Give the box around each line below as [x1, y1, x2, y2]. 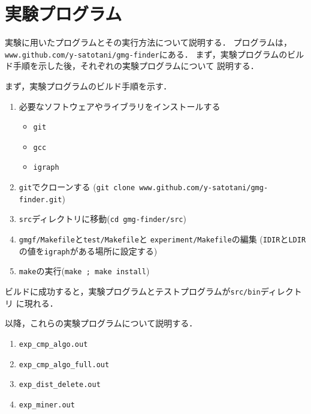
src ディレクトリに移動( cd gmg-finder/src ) [19, 212, 186, 225]
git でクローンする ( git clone [19, 181, 135, 193]
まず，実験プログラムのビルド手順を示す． [5, 79, 172, 92]
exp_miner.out [19, 400, 75, 409]
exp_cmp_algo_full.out [19, 360, 110, 369]
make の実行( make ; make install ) [19, 265, 150, 277]
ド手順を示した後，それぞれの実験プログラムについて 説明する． [5, 59, 259, 72]
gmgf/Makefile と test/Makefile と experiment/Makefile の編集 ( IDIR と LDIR [19, 233, 306, 245]
